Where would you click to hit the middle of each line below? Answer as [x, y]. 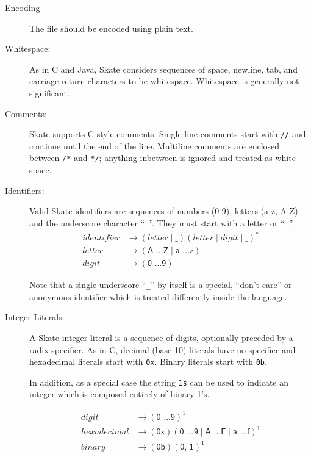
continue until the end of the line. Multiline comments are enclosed [155, 146]
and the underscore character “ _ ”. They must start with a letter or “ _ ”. [162, 222]
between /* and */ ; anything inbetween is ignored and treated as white [163, 158]
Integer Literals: [35, 317]
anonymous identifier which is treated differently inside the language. [158, 296]
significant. [49, 92]
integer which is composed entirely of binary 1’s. [120, 394]
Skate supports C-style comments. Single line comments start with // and [168, 134]
